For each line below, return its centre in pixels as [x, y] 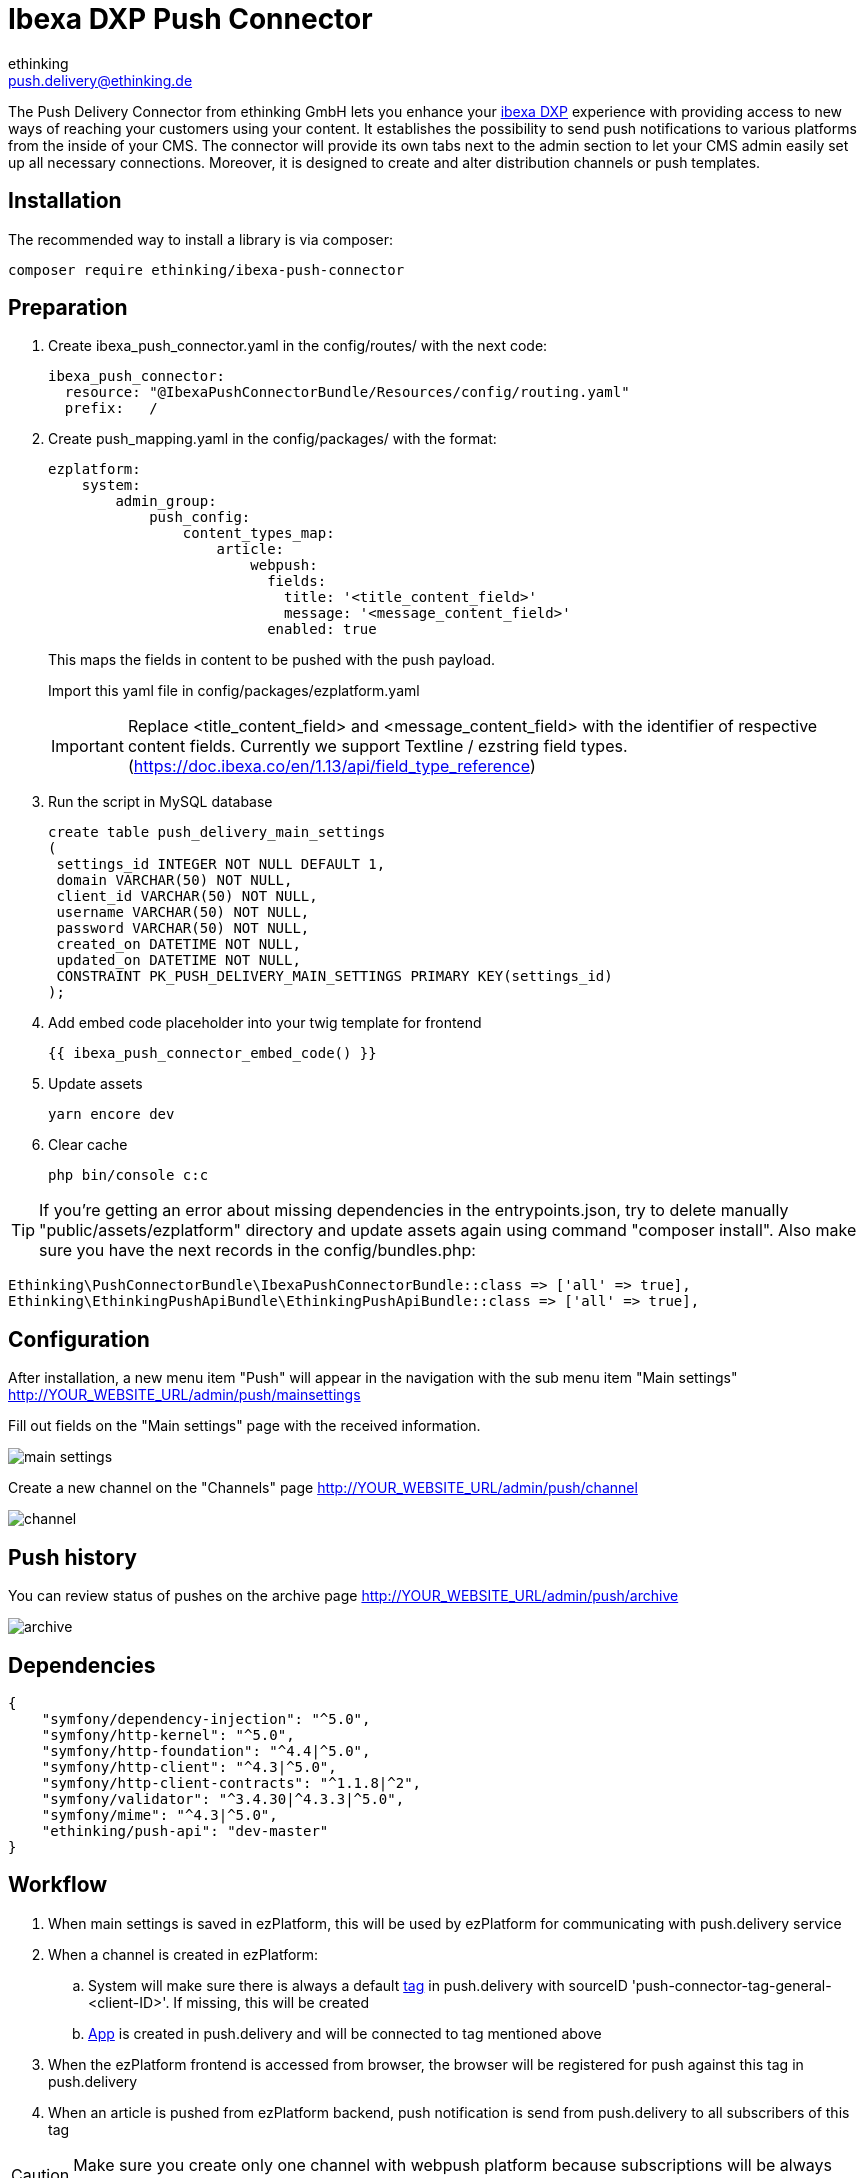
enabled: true [322, 629]
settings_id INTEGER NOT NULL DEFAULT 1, [221, 864]
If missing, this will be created [271, 2002]
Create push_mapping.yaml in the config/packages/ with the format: [272, 439]
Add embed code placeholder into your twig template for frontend [265, 1023]
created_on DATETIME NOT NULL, [178, 944]
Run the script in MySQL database [160, 802]
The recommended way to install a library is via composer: [201, 239]
